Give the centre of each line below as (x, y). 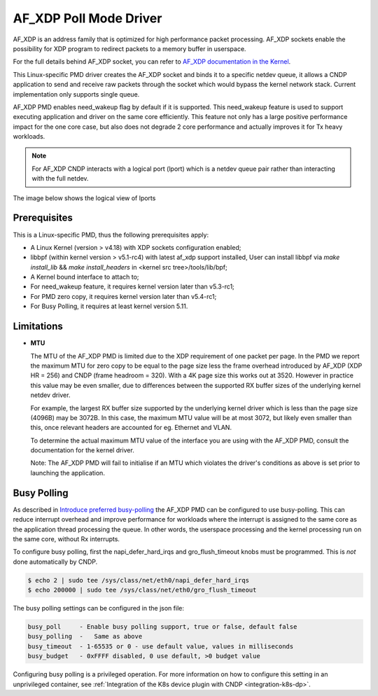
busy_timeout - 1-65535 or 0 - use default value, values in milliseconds (161, 646)
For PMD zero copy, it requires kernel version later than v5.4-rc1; (124, 296)
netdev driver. (50, 395)
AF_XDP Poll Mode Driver (87, 18)
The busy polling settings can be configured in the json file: (99, 608)
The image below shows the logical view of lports (84, 198)
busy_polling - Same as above (85, 636)
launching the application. (68, 473)
